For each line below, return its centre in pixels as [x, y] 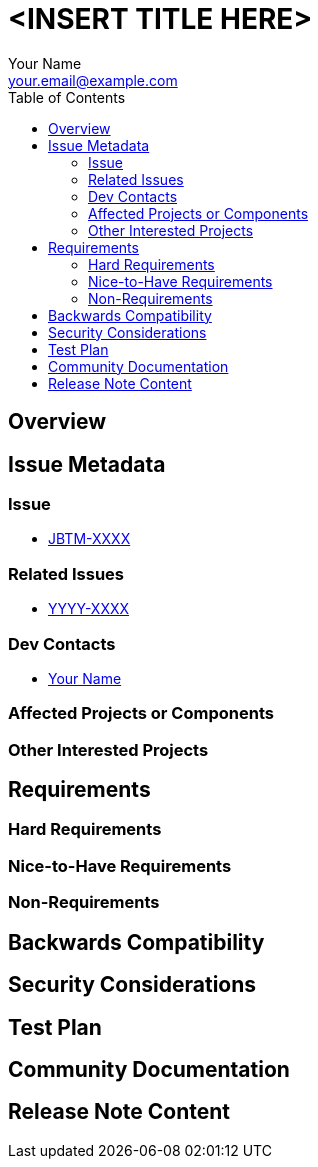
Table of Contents [67, 97]
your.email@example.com [93, 80]
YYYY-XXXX [89, 609]
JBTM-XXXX [89, 539]
